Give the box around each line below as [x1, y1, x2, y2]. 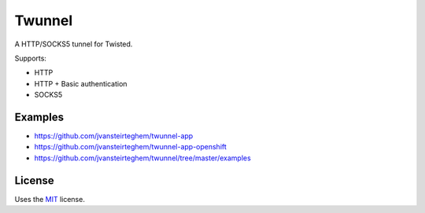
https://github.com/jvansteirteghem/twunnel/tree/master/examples [34, 153, 251, 163]
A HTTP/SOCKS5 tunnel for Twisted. [14, 39, 133, 49]
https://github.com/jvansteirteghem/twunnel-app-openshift [34, 142, 227, 152]
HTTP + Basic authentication [34, 79, 128, 88]
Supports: [14, 53, 47, 63]
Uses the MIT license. [14, 194, 86, 204]
